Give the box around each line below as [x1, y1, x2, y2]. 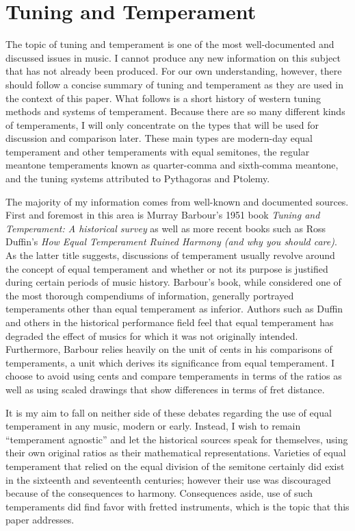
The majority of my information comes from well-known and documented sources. [5, 194, 349, 208]
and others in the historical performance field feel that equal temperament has [5, 315, 334, 329]
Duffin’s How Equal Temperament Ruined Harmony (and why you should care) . [5, 234, 337, 249]
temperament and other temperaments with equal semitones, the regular [5, 144, 310, 158]
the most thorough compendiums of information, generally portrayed [5, 288, 294, 302]
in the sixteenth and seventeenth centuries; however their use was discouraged [5, 472, 331, 486]
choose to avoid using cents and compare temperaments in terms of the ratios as [5, 369, 342, 383]
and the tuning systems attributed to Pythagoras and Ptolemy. [5, 171, 270, 186]
